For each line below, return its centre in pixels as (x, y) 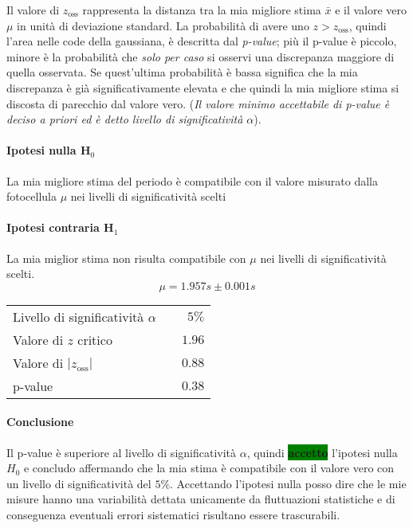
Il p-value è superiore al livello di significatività (122, 452)
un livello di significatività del (79, 483)
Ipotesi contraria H (60, 227)
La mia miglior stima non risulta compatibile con (126, 258)
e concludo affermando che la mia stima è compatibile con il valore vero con (209, 468)
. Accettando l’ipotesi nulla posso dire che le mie (288, 483)
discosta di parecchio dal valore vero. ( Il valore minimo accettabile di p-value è (198, 103)
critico (95, 339)
